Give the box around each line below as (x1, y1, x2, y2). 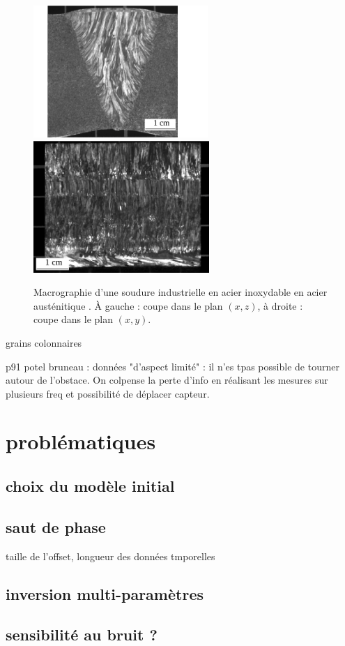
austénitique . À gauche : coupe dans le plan (33, 298, 223, 313)
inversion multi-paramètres (6, 583, 204, 604)
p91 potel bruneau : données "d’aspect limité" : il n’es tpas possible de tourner (6, 359, 339, 373)
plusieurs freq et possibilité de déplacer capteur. (6, 386, 210, 400)
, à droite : (257, 298, 303, 313)
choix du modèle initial (6, 475, 175, 497)
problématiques (6, 427, 156, 456)
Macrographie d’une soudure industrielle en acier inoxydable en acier (33, 285, 328, 299)
